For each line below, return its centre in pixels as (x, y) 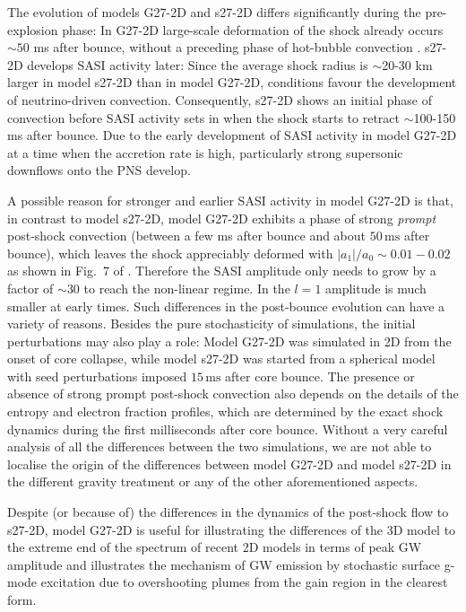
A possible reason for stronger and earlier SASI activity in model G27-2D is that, (230, 200)
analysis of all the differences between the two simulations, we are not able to (220, 446)
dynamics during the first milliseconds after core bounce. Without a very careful (228, 428)
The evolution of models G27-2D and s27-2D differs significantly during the (214, 12)
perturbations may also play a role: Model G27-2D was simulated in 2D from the (229, 341)
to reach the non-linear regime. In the (187, 288)
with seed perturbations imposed (97, 376)
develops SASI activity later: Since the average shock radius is (198, 64)
